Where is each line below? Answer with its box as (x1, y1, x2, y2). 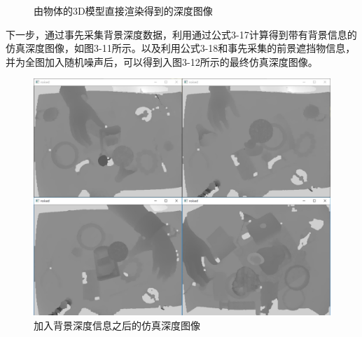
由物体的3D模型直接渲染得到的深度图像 (34, 4, 213, 18)
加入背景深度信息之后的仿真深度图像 (34, 317, 200, 332)
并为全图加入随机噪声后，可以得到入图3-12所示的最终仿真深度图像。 (6, 54, 318, 69)
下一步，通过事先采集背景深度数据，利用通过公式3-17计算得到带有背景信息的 (6, 27, 357, 41)
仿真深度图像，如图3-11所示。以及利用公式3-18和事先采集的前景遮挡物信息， (6, 41, 356, 55)
